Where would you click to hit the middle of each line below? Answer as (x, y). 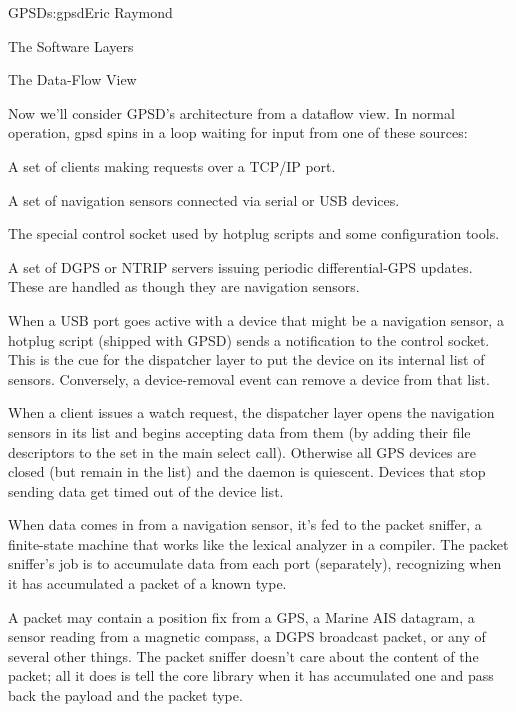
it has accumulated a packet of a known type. (147, 583)
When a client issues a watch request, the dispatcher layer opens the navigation (251, 412)
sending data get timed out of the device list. (146, 490)
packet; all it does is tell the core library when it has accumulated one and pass (251, 675)
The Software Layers (71, 45)
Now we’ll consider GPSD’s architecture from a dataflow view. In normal (231, 112)
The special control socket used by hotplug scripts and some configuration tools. (254, 233)
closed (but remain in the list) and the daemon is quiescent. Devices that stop (247, 471)
